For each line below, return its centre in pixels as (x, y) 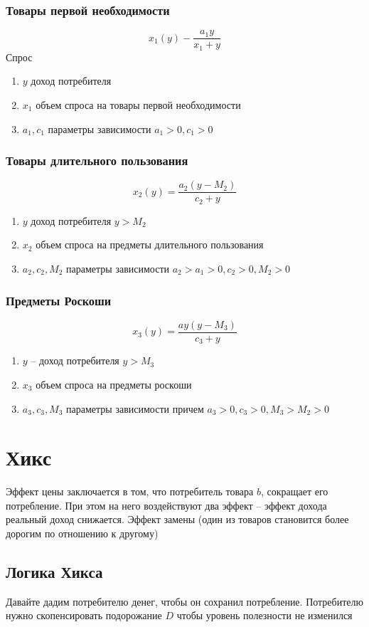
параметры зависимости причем (135, 408)
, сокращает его (294, 491)
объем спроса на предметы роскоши (114, 384)
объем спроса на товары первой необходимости (138, 104)
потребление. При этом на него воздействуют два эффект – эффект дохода (166, 505)
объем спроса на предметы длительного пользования (150, 244)
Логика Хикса (54, 572)
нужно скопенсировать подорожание (84, 615)
